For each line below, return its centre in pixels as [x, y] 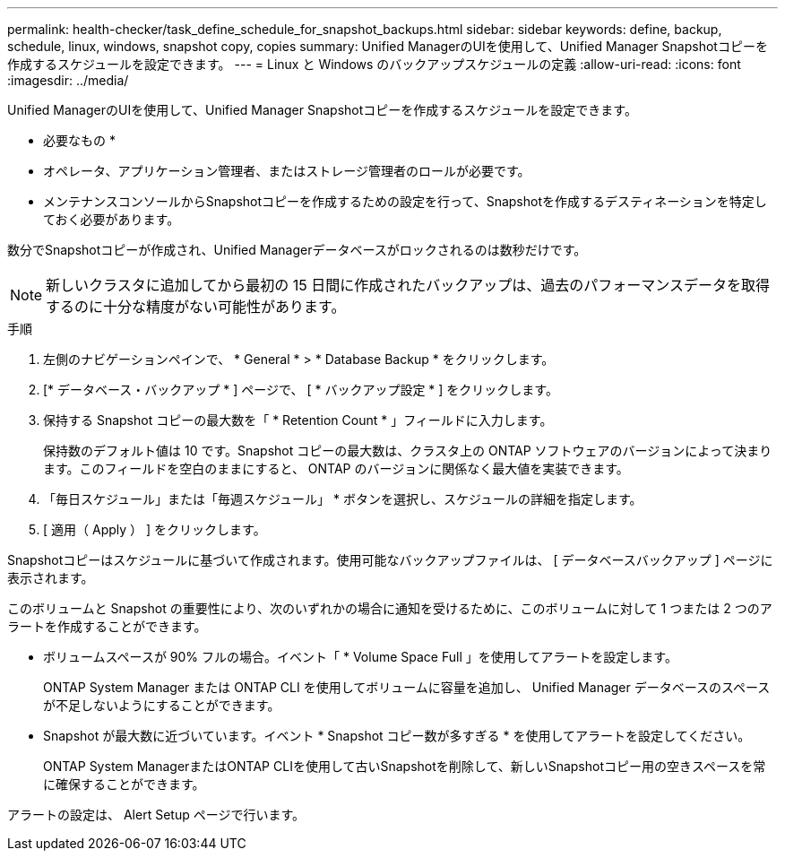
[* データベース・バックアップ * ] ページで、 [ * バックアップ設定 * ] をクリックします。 [301, 390]
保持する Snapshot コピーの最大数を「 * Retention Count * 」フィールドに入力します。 [298, 420]
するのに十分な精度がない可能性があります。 [196, 307]
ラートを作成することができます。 [107, 626]
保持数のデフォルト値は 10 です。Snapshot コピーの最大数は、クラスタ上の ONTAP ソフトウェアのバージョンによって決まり [408, 451]
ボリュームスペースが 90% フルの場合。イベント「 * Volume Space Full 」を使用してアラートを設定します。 [360, 657]
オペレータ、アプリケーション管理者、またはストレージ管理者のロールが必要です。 [287, 171]
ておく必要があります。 [112, 219]
